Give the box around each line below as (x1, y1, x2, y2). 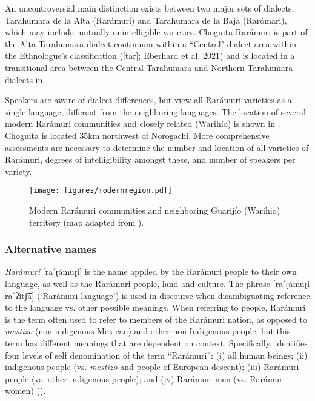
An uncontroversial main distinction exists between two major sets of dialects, (5, 2, 294, 14)
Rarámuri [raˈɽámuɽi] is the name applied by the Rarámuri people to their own (5, 265, 297, 278)
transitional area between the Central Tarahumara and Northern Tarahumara (5, 61, 293, 73)
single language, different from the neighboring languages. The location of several (5, 105, 307, 118)
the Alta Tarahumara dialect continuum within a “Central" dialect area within (5, 37, 297, 50)
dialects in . (5, 73, 48, 86)
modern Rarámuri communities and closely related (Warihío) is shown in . (5, 117, 280, 130)
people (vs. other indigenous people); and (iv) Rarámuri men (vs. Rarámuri (5, 372, 285, 385)
